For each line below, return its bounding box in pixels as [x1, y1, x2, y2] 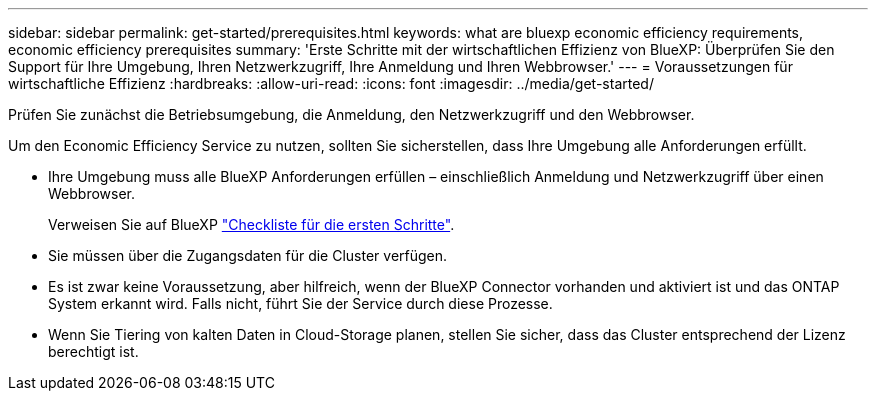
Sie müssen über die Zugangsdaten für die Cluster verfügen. [48, 247, 448, 264]
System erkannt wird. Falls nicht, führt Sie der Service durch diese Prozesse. [48, 295, 553, 312]
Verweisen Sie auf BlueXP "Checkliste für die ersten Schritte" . [48, 216, 455, 233]
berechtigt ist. [48, 343, 139, 360]
